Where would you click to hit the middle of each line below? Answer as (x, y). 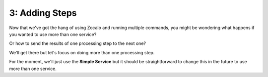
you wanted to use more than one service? (53, 34)
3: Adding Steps (43, 13)
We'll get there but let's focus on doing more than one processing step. (82, 52)
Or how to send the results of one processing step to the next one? (78, 43)
